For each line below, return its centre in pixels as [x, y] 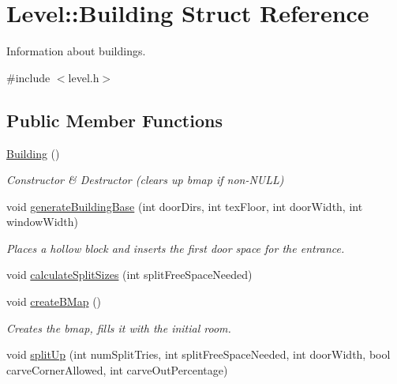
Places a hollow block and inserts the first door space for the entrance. [176, 248]
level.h [84, 77]
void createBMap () [54, 301]
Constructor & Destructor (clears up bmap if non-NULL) [145, 180]
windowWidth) [43, 222]
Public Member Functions [114, 120]
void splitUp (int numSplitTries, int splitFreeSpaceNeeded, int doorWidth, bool [198, 354]
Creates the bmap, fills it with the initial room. [119, 328]
